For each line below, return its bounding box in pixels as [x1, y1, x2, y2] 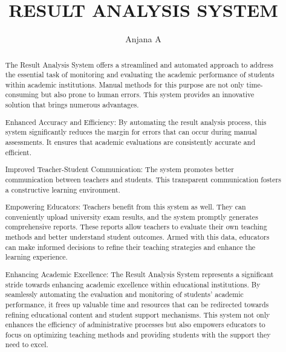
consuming [5, 89, 39, 100]
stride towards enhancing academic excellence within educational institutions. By [5, 279, 261, 289]
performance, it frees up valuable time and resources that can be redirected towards [5, 299, 269, 309]
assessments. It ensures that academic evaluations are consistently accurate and [5, 137, 256, 147]
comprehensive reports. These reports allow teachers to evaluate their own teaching [5, 222, 267, 232]
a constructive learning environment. [5, 184, 120, 194]
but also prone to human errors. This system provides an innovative [41, 89, 255, 100]
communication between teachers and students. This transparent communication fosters [5, 174, 281, 184]
